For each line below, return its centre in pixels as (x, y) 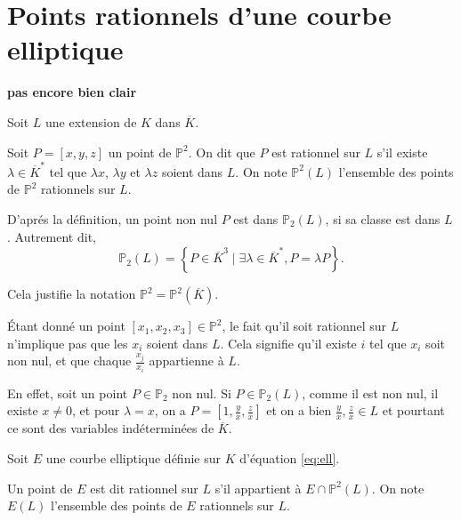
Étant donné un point (66, 326)
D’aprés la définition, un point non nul (113, 219)
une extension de (91, 121)
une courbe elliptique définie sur (133, 458)
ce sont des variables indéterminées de (111, 428)
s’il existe (402, 152)
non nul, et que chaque (69, 361)
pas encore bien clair (72, 92)
